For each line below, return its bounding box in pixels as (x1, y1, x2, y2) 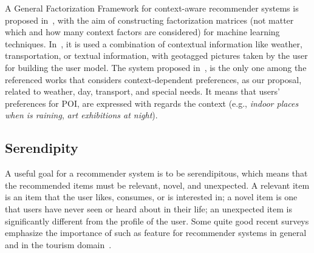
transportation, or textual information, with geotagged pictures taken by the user (5, 49, 308, 62)
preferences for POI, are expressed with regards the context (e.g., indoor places (5, 96, 299, 109)
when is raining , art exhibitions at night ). (5, 109, 158, 121)
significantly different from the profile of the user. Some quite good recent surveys (5, 214, 309, 227)
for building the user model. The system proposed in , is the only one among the (5, 61, 307, 73)
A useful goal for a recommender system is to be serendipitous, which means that (5, 167, 308, 180)
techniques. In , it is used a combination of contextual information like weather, (5, 37, 302, 50)
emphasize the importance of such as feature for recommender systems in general (5, 226, 307, 239)
